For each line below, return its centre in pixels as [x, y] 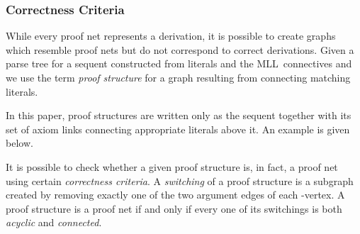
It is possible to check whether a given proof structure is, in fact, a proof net [172, 166]
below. [19, 143]
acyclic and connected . [54, 222]
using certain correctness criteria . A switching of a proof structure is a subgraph [180, 180]
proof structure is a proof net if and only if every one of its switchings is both [174, 208]
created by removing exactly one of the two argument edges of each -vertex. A [175, 195]
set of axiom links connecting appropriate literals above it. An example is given [178, 129]
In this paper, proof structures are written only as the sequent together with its [179, 115]
